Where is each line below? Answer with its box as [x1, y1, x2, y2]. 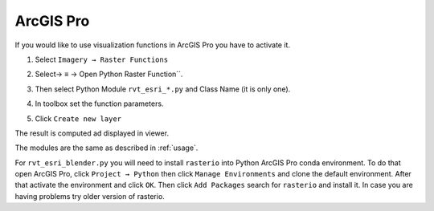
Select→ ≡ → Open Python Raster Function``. [35, 69, 183, 79]
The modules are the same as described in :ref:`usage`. [14, 143, 199, 152]
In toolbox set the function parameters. [35, 99, 164, 108]
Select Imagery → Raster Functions [35, 55, 169, 64]
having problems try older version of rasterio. [14, 191, 165, 201]
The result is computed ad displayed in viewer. [14, 128, 169, 138]
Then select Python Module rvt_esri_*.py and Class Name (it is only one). [35, 84, 291, 94]
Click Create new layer [35, 113, 122, 124]
